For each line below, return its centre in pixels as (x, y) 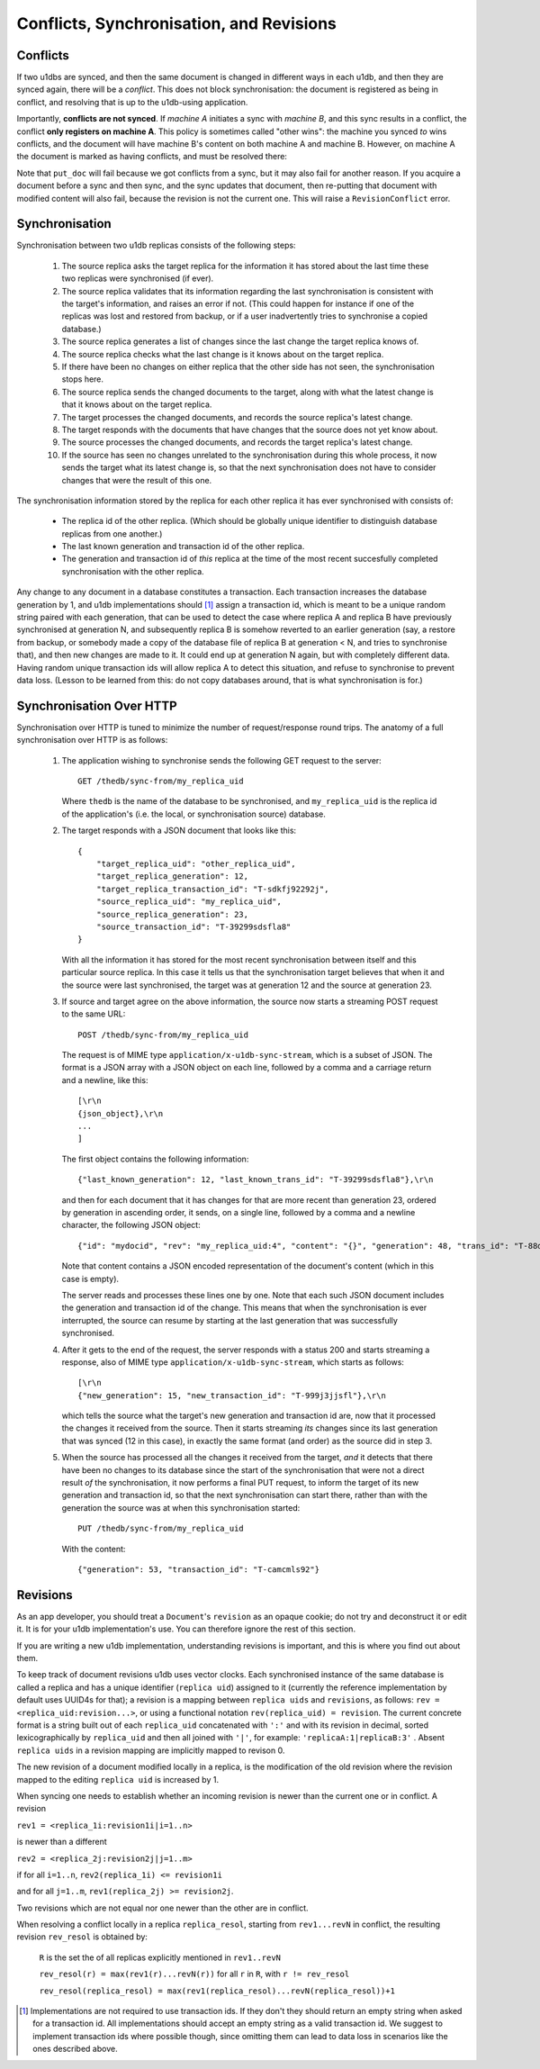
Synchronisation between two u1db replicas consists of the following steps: (156, 245)
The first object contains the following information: (155, 1159)
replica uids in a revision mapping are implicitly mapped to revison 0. (151, 1750)
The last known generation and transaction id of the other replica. (183, 547)
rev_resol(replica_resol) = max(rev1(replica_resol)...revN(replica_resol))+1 (217, 1991)
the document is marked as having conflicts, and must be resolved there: (152, 157)
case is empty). (90, 1278)
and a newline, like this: (105, 1080)
